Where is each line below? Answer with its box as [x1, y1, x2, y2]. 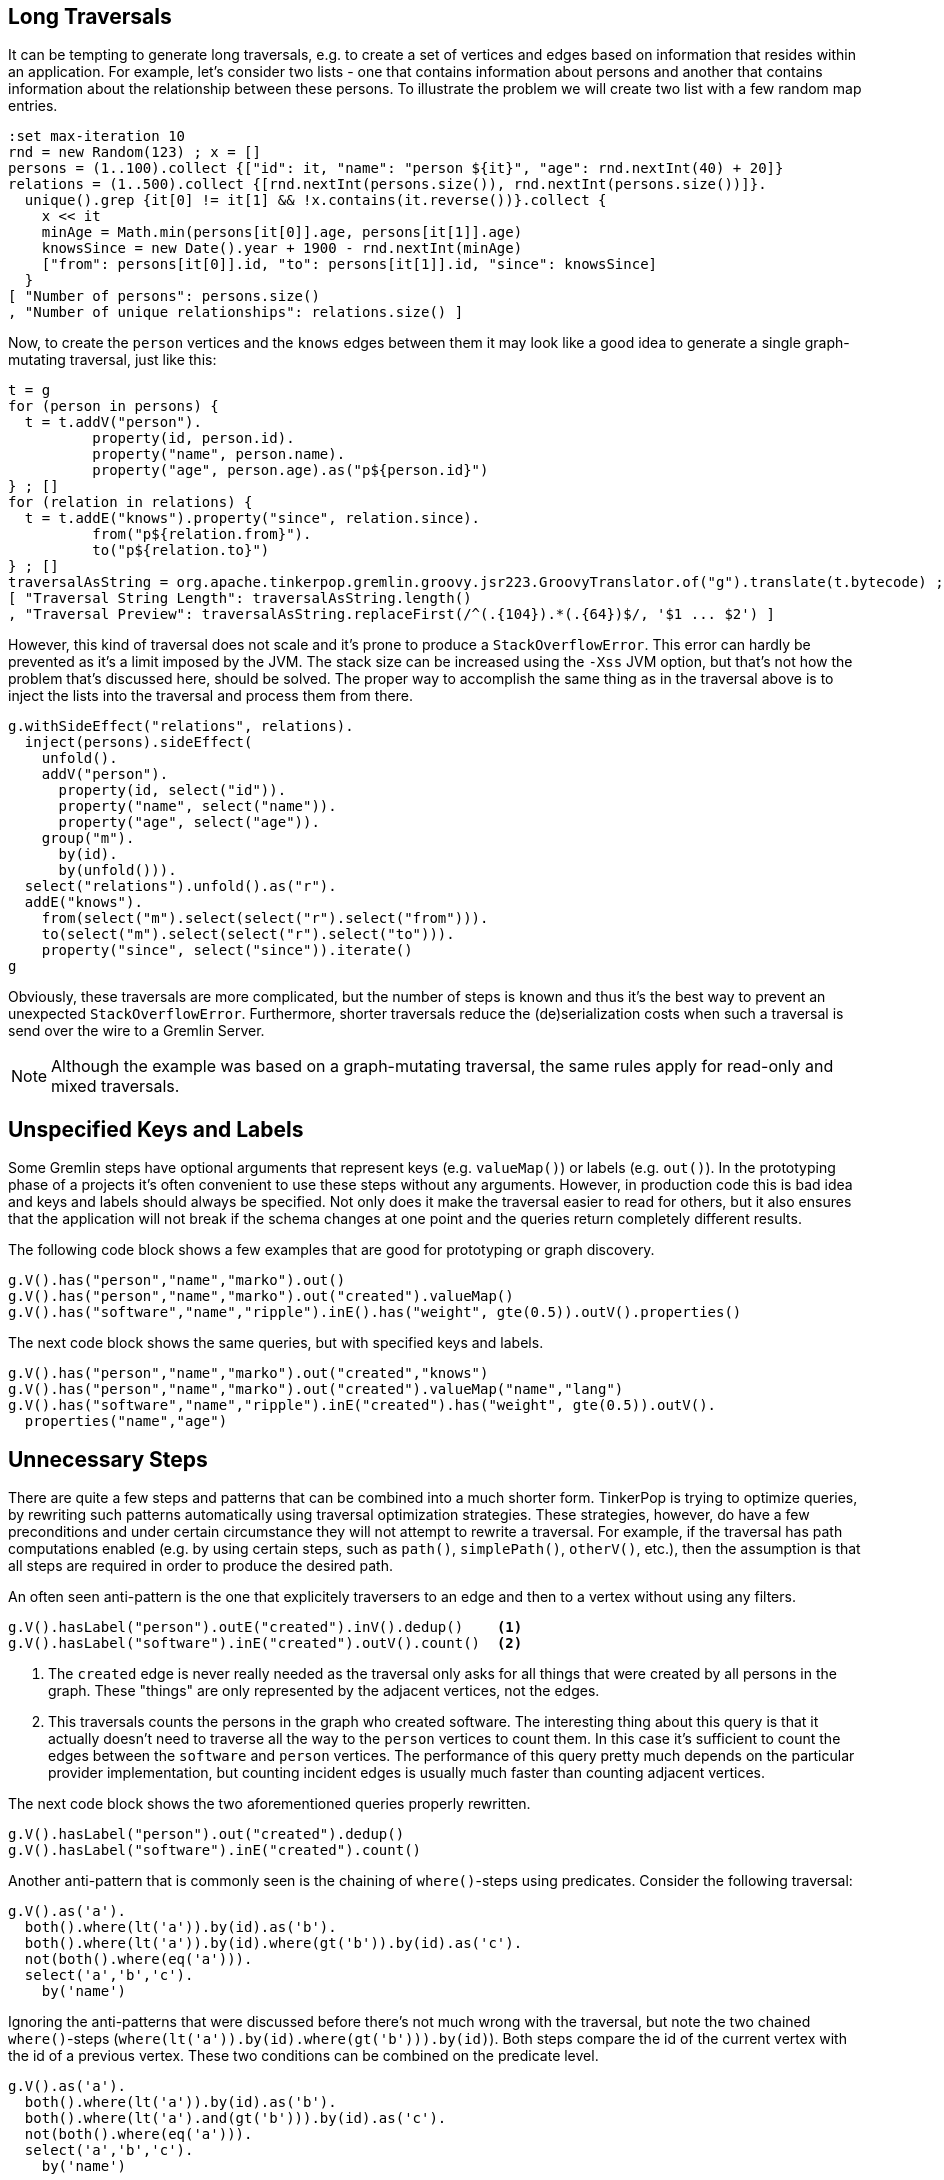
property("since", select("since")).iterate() [41, 942, 413, 959]
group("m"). [41, 830, 135, 847]
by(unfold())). [58, 862, 177, 879]
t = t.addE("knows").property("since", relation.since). [24, 510, 481, 527]
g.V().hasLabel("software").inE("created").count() [8, 1842, 422, 1859]
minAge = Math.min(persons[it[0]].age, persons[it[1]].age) [41, 224, 523, 241]
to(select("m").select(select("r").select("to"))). [41, 926, 455, 943]
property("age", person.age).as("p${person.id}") [92, 462, 489, 479]
